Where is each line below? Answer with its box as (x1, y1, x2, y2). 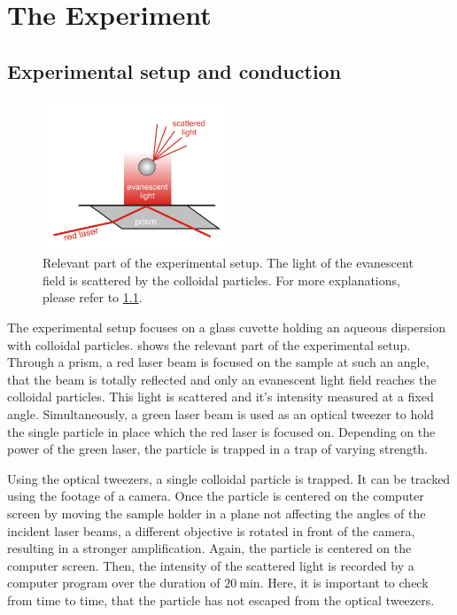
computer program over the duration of (7, 573, 221, 592)
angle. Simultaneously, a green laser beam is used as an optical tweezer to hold (7, 404, 434, 423)
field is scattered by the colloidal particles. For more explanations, (43, 270, 400, 289)
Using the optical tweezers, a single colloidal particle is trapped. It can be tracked (7, 469, 451, 487)
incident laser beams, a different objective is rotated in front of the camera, (7, 521, 415, 540)
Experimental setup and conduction (7, 57, 342, 84)
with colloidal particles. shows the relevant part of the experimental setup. (7, 335, 411, 354)
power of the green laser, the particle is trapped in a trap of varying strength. (7, 440, 429, 458)
